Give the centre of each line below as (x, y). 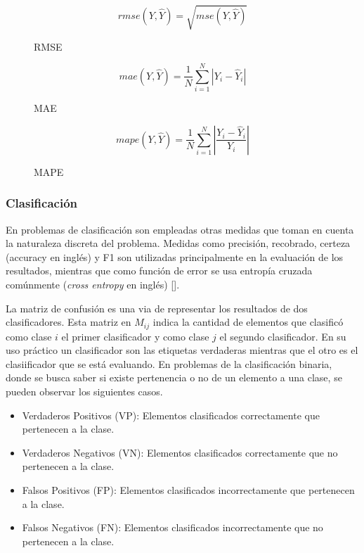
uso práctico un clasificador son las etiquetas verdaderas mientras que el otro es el (182, 350)
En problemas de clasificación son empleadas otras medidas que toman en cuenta (180, 229)
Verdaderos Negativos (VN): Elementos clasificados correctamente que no (180, 452)
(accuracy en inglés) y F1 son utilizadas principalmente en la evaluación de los (175, 256)
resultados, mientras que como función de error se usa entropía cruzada (159, 271)
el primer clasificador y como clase (135, 336)
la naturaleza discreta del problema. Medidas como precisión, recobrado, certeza (178, 243)
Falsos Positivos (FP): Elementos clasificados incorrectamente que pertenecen (188, 490)
